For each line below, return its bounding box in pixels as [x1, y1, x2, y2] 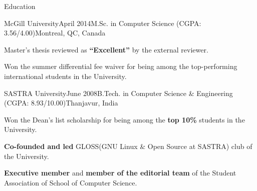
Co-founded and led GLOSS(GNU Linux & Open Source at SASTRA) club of [4, 140, 252, 151]
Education [4, 1, 36, 11]
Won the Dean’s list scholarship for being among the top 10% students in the [4, 114, 245, 124]
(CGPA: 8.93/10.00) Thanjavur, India [4, 97, 118, 108]
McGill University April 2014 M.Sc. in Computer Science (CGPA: [4, 17, 201, 28]
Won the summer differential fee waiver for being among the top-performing [4, 61, 237, 71]
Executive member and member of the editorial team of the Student [4, 167, 236, 178]
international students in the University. [4, 70, 127, 81]
